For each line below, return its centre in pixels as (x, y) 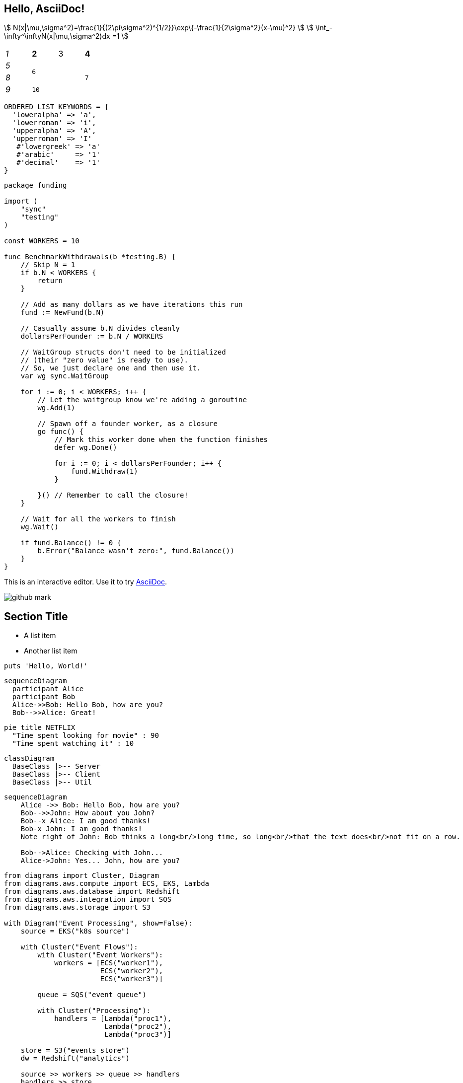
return (50, 281)
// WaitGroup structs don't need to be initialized (123, 352)
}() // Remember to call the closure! (113, 495)
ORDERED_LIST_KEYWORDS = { (56, 107)
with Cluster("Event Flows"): (79, 947)
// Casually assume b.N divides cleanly (100, 328)
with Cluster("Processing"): (94, 1011)
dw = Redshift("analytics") (75, 1058)
